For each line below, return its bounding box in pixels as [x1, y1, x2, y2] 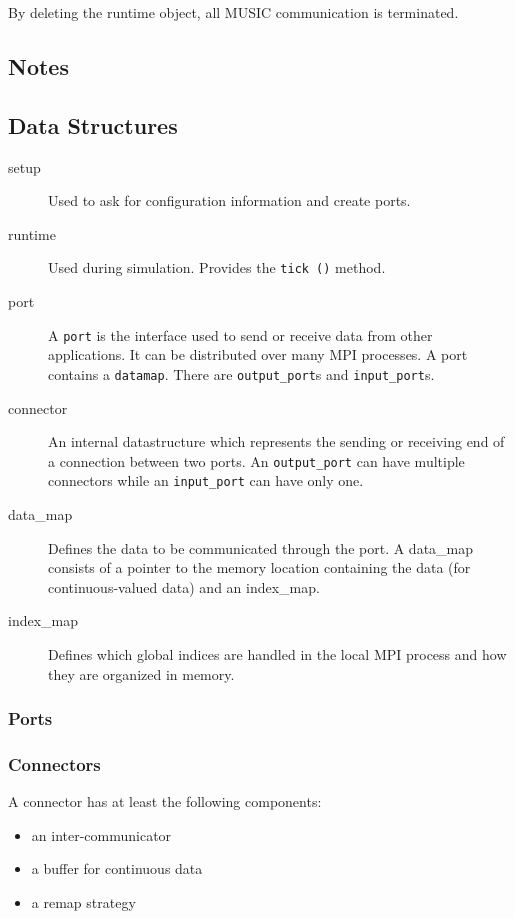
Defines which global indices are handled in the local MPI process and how [48, 643, 507, 664]
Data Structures [8, 109, 178, 140]
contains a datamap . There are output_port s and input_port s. [48, 363, 435, 384]
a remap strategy [31, 892, 136, 913]
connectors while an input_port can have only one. [48, 470, 364, 491]
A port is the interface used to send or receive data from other [48, 324, 433, 345]
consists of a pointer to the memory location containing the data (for [48, 557, 471, 578]
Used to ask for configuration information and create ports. [48, 190, 411, 211]
